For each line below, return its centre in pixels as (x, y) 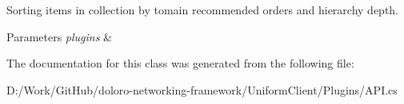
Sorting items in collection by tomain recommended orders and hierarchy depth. (203, 10)
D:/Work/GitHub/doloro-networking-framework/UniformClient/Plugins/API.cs (202, 89)
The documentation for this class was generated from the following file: (180, 63)
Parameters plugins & (60, 36)
